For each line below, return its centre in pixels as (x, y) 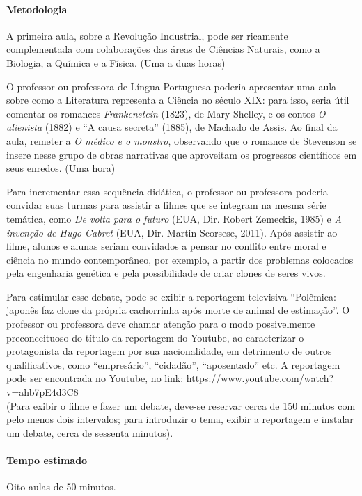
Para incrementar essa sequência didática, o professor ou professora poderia (167, 191)
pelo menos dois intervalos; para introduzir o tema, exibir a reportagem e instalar (180, 419)
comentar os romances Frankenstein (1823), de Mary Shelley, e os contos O (166, 113)
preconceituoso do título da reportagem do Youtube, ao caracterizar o (155, 337)
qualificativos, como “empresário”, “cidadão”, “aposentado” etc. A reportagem (173, 364)
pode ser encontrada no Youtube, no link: (95, 378)
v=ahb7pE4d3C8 (42, 392)
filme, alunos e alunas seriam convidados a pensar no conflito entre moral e (166, 246)
